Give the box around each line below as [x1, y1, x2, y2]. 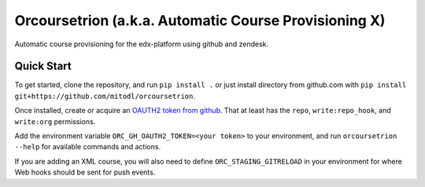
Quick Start [14, 60, 72, 73]
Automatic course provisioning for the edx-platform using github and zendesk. [14, 39, 269, 49]
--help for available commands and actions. [14, 142, 161, 152]
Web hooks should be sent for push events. [14, 167, 156, 177]
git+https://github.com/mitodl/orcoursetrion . [14, 91, 196, 101]
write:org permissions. [14, 116, 96, 126]
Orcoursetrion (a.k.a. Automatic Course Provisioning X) [14, 12, 386, 29]
